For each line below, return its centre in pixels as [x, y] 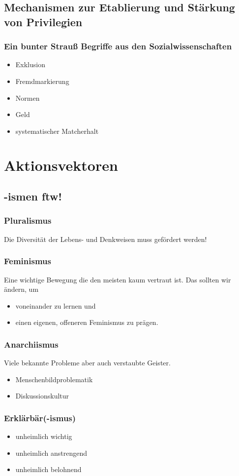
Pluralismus [28, 220]
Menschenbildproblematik [54, 379]
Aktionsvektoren [61, 165]
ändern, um [21, 289]
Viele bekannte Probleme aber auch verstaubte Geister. [87, 363]
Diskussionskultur [42, 396]
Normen [28, 98]
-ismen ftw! [33, 196]
